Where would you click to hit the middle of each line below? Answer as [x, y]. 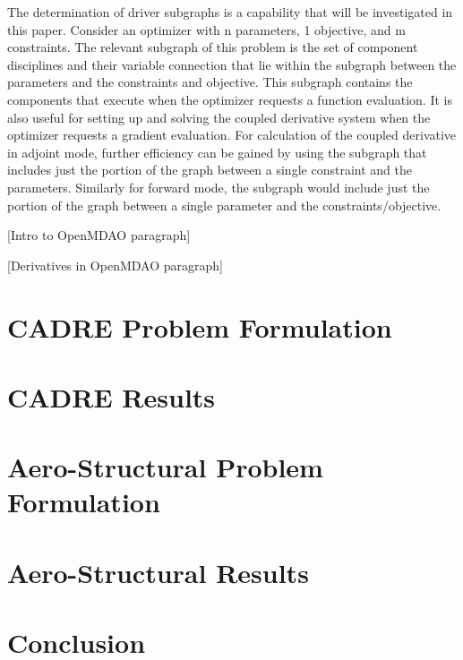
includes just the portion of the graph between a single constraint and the [210, 170]
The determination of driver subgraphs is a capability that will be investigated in [230, 12]
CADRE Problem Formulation [200, 326]
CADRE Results [111, 396]
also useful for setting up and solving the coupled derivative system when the [219, 117]
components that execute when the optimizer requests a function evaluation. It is [230, 99]
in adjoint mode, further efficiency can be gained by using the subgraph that [217, 152]
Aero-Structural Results [158, 572]
